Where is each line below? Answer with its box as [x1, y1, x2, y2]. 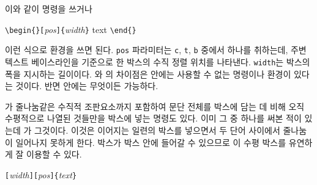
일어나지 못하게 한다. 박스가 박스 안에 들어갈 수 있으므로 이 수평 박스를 [15, 136, 286, 148]
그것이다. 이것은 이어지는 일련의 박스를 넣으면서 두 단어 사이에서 [34, 123, 280, 136]
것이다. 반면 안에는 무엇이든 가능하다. [15, 79, 158, 92]
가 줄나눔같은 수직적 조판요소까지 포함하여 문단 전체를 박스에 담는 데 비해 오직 [5, 100, 305, 112]
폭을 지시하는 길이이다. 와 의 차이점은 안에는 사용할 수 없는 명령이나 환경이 [5, 67, 291, 80]
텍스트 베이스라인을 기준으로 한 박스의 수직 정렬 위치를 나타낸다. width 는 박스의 [5, 55, 310, 68]
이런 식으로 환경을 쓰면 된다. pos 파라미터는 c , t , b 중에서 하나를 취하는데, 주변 [5, 43, 307, 56]
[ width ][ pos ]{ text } [5, 168, 77, 181]
